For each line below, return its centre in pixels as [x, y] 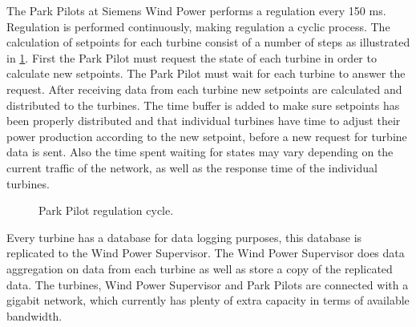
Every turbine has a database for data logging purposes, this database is [184, 237]
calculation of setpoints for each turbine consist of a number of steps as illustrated [208, 42]
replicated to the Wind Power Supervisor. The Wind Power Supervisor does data [206, 253]
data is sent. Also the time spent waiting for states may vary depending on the [200, 152]
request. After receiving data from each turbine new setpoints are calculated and [204, 89]
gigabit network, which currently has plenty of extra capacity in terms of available [208, 300]
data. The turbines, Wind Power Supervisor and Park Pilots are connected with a [208, 284]
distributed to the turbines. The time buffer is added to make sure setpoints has [203, 105]
